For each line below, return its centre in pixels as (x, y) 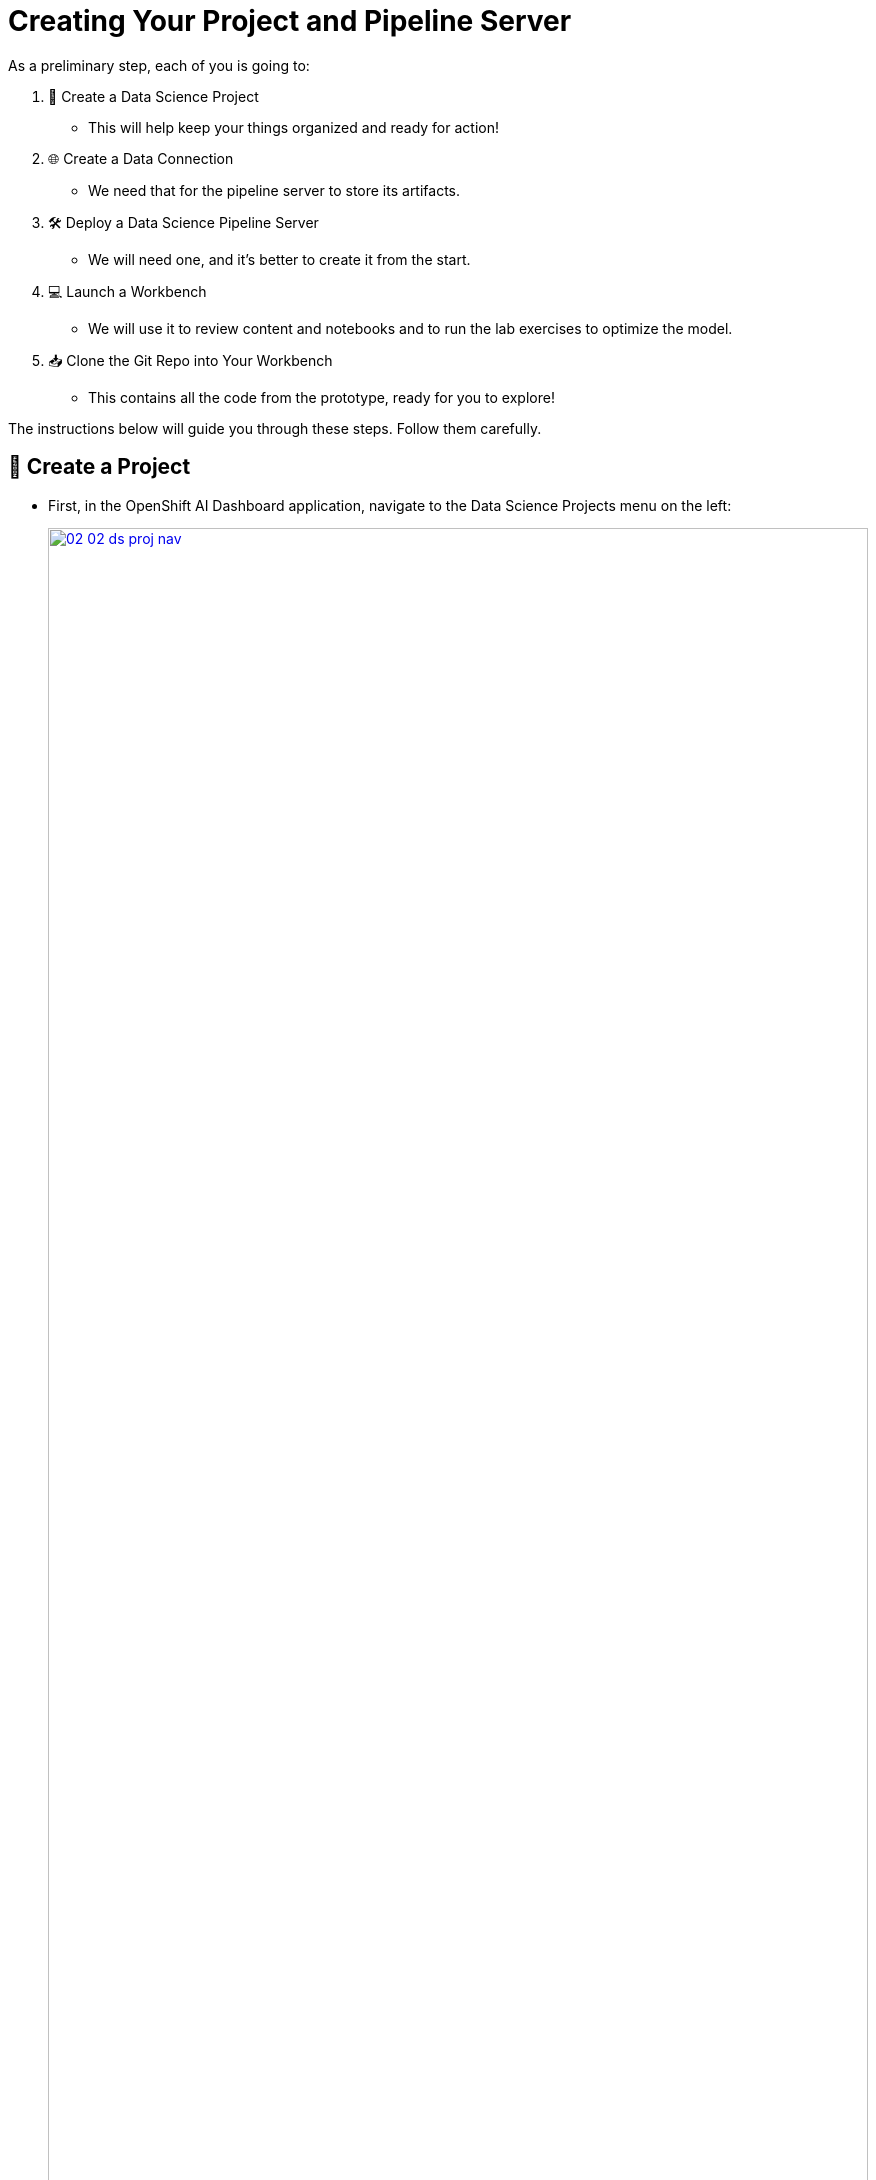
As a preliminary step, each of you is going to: (159, 65)
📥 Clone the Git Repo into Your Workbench (190, 360)
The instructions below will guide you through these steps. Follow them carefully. (275, 428)
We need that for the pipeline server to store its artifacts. (274, 190)
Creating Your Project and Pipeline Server (290, 21)
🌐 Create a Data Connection (141, 158)
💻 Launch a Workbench (127, 291)
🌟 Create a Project (99, 467)
